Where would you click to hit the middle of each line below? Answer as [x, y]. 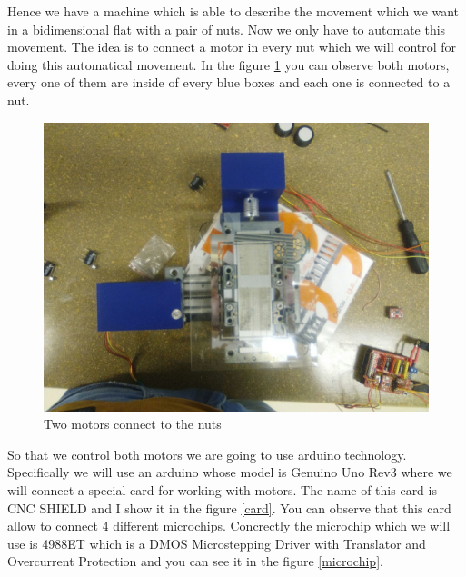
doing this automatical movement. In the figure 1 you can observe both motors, [228, 64]
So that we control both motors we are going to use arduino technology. [207, 454]
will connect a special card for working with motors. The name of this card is [222, 489]
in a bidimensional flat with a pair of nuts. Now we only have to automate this [227, 29]
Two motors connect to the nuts [133, 424]
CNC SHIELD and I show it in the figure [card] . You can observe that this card [229, 507]
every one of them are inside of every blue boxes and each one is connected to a [229, 82]
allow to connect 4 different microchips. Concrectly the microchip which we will [229, 526]
